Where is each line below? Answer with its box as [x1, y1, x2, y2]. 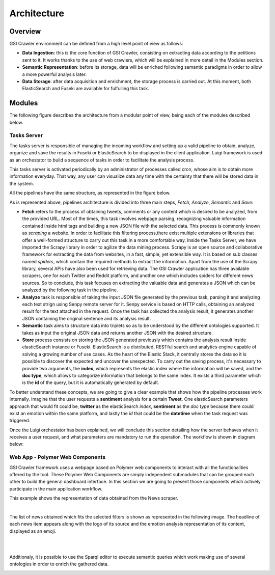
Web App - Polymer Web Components [9, 454, 106, 461]
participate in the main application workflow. [9, 485, 103, 491]
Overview [9, 27, 41, 36]
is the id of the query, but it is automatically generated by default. [22, 379, 159, 386]
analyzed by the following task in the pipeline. [22, 287, 118, 293]
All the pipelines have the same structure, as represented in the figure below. [9, 190, 171, 196]
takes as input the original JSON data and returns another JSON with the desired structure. [22, 330, 213, 336]
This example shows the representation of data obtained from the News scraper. [9, 495, 179, 501]
